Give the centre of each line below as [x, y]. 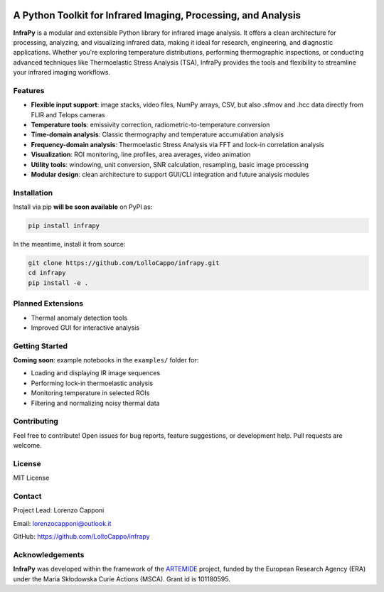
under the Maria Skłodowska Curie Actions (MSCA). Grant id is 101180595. [122, 578]
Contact [27, 496]
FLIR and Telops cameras [68, 114]
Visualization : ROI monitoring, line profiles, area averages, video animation [141, 155]
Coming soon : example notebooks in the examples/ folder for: [106, 360]
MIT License [31, 478]
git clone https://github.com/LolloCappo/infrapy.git [124, 263]
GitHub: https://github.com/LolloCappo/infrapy [81, 537]
